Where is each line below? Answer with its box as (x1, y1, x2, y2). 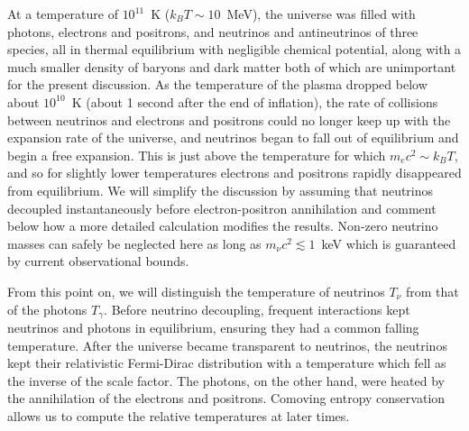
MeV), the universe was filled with (226, 5, 416, 23)
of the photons (7, 299, 87, 318)
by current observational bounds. (7, 252, 189, 271)
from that (405, 281, 459, 300)
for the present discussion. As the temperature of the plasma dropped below (7, 75, 428, 94)
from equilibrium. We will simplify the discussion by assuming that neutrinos (7, 180, 434, 199)
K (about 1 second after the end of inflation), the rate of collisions (71, 92, 438, 111)
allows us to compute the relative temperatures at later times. (7, 406, 350, 425)
